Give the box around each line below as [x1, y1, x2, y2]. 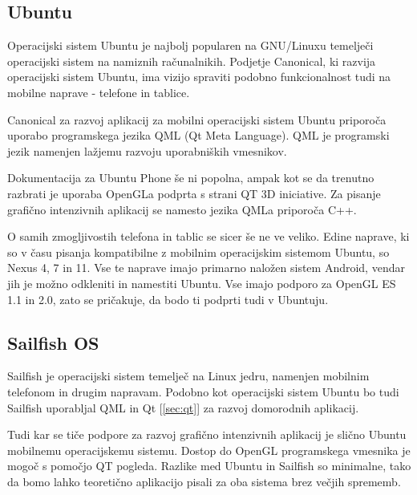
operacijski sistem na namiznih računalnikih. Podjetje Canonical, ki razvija [7, 52, 376, 69]
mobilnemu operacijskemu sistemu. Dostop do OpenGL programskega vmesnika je [7, 441, 411, 458]
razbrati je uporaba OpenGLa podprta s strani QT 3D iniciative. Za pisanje [7, 185, 381, 201]
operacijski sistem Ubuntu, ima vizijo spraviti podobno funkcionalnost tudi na [7, 68, 391, 85]
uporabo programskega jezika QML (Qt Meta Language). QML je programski [7, 127, 390, 144]
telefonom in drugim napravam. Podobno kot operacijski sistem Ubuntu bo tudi [7, 383, 399, 400]
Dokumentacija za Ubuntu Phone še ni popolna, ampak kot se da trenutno [7, 169, 374, 186]
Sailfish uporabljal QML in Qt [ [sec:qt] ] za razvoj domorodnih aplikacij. [7, 399, 359, 416]
